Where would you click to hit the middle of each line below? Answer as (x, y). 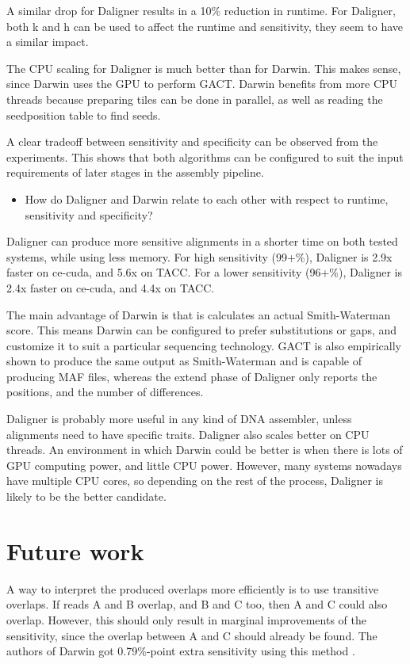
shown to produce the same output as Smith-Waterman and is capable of (184, 361)
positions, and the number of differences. (105, 392)
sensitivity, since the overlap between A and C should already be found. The (192, 635)
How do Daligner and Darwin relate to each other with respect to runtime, (207, 198)
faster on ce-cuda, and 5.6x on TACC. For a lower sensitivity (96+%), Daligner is (204, 272)
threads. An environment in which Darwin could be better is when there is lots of (205, 450)
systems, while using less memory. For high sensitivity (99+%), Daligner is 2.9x (199, 256)
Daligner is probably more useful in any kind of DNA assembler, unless (179, 419)
